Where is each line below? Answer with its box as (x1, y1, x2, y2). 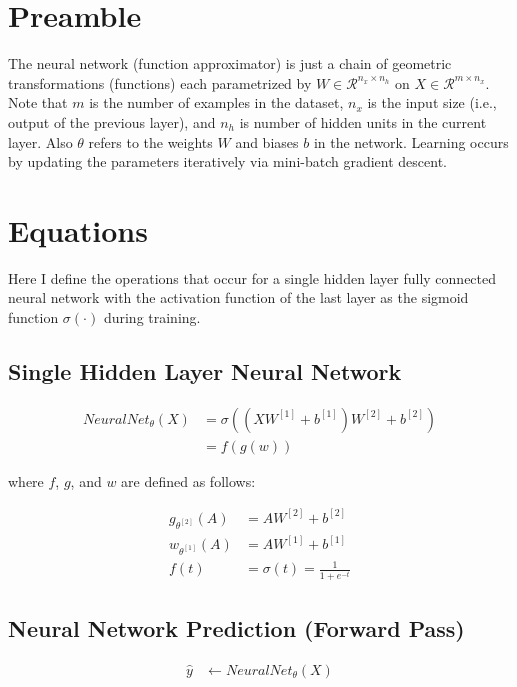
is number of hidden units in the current (239, 111, 487, 132)
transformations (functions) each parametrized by (8, 72, 312, 93)
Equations (8, 209, 148, 250)
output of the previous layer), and (8, 111, 216, 132)
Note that (8, 92, 68, 113)
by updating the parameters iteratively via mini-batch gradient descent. (8, 151, 447, 172)
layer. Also (8, 131, 73, 152)
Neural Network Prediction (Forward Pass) (8, 612, 465, 643)
